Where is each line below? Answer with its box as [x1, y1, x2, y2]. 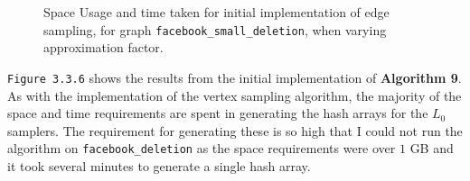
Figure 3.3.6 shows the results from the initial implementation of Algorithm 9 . [7, 68, 462, 86]
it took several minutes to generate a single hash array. [7, 156, 311, 175]
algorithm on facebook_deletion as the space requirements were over [7, 139, 396, 158]
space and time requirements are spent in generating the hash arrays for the [7, 104, 428, 122]
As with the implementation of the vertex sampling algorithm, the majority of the [7, 86, 462, 104]
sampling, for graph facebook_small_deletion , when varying [43, 20, 387, 39]
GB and [409, 139, 454, 158]
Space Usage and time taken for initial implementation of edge [43, 3, 390, 21]
